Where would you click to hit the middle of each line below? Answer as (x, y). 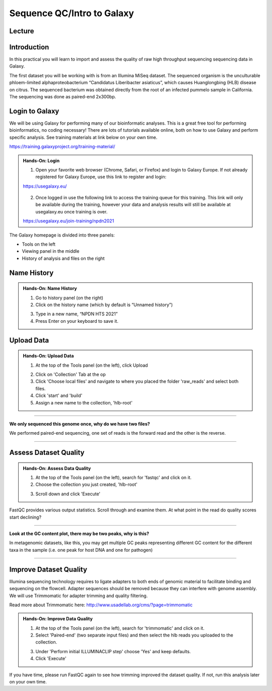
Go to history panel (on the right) (69, 298)
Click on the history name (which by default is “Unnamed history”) (104, 305)
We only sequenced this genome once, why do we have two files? (80, 424)
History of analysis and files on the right (63, 258)
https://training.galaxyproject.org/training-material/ (62, 147)
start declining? (25, 517)
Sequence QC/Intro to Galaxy (72, 13)
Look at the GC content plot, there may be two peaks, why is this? (79, 534)
